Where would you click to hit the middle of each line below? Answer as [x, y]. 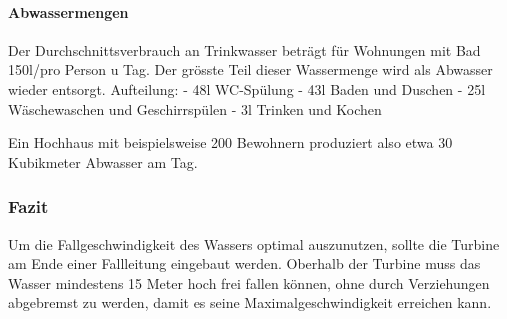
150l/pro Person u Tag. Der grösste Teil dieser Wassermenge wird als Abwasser [250, 69]
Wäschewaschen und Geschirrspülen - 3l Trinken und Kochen [195, 108]
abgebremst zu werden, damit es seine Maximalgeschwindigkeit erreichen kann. [250, 302]
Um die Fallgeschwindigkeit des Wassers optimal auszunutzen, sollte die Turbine [254, 243]
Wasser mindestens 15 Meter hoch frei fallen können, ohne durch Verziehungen [249, 282]
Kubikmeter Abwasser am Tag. [103, 161]
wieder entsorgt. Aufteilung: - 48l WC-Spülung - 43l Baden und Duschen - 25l [247, 88]
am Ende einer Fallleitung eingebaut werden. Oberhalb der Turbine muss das [244, 263]
